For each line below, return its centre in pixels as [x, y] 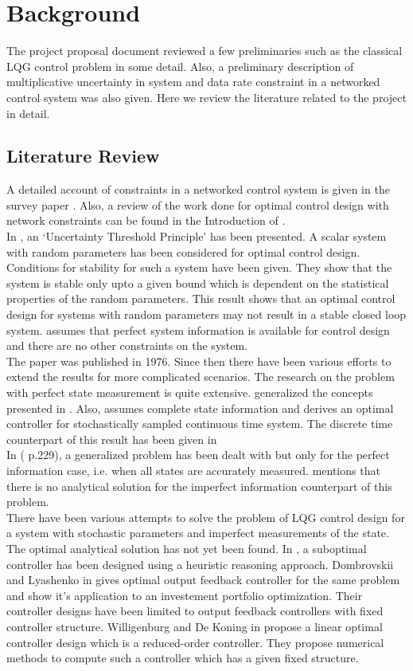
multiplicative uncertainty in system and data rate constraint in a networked [193, 82]
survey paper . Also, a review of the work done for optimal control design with [198, 204]
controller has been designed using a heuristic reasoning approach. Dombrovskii [200, 564]
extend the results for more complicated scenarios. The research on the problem [201, 377]
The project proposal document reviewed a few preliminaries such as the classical [205, 51]
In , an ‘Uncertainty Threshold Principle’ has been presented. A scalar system [197, 236]
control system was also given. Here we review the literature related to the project [206, 97]
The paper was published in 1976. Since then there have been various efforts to [199, 361]
